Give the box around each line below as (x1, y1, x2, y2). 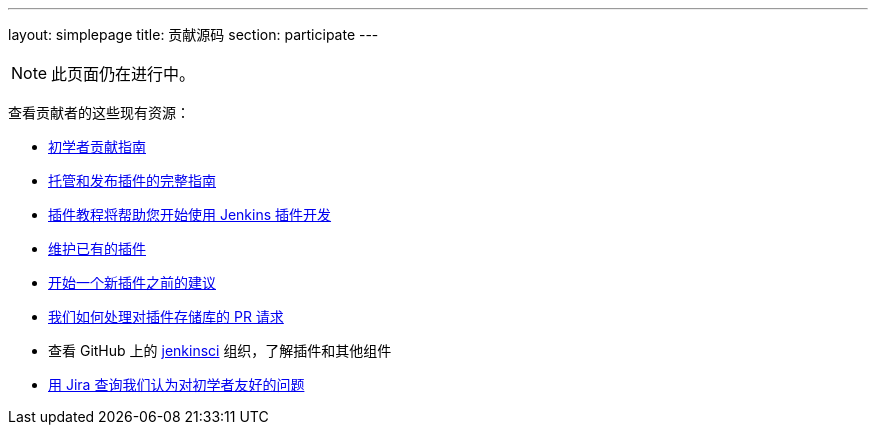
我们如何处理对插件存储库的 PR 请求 (48, 308, 284, 325)
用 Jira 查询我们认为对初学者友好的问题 (48, 376, 305, 393)
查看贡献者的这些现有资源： (8, 104, 190, 121)
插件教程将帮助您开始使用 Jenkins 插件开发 (48, 206, 332, 223)
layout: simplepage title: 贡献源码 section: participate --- (8, 26, 379, 43)
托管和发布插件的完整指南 (48, 172, 216, 189)
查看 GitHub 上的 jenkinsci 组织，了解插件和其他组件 (48, 342, 392, 359)
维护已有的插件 (48, 240, 146, 257)
